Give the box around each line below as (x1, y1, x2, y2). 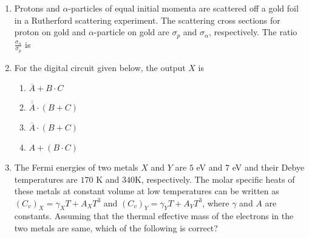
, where (202, 196, 229, 209)
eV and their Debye (232, 160, 305, 173)
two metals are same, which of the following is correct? (14, 222, 218, 234)
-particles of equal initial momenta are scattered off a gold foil (68, 2, 299, 14)
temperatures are (14, 172, 78, 185)
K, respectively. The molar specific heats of (134, 172, 295, 185)
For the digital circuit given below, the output (14, 61, 186, 73)
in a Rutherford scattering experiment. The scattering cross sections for (14, 13, 280, 26)
